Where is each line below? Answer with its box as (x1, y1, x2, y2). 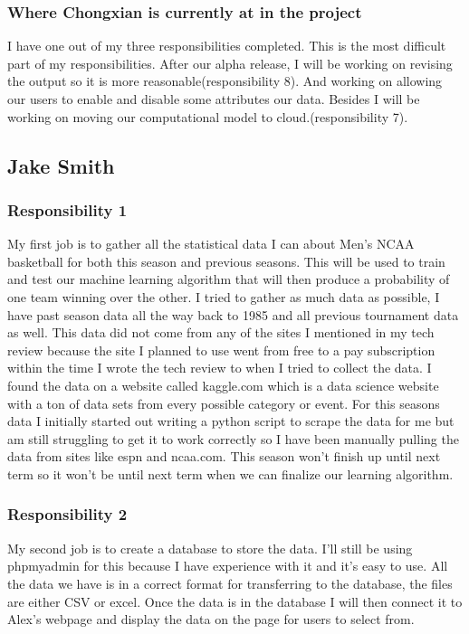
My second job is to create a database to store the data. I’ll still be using (7, 538, 413, 557)
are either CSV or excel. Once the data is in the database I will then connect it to (7, 591, 463, 610)
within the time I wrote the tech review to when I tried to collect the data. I (7, 358, 432, 377)
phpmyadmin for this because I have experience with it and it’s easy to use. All (7, 556, 448, 575)
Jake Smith (7, 151, 115, 179)
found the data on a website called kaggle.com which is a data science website (7, 375, 439, 394)
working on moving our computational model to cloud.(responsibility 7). (7, 107, 408, 126)
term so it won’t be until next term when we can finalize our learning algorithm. (7, 464, 454, 483)
